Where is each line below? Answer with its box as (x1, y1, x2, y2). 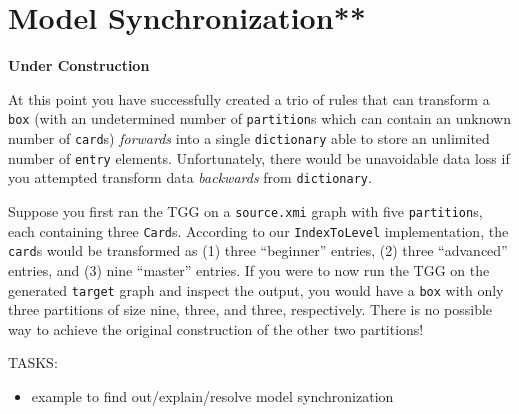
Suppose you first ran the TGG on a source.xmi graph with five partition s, (8, 200, 483, 221)
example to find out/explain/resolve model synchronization (31, 385, 394, 406)
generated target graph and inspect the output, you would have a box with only (8, 279, 504, 300)
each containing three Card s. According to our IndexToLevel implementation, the (8, 220, 509, 241)
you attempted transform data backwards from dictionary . (8, 167, 372, 188)
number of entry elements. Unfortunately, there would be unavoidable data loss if (8, 147, 510, 168)
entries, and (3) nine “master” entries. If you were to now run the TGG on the (8, 259, 490, 280)
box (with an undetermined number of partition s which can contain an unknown (8, 108, 512, 129)
